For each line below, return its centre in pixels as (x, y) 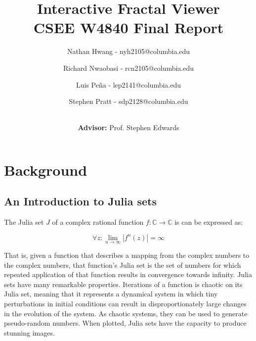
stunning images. (29, 332)
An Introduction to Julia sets (80, 201)
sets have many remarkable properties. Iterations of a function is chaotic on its (123, 284)
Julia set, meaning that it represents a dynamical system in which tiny (111, 294)
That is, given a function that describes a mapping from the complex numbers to (127, 255)
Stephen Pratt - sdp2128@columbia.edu (128, 101)
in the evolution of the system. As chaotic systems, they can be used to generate (126, 313)
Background (46, 170)
